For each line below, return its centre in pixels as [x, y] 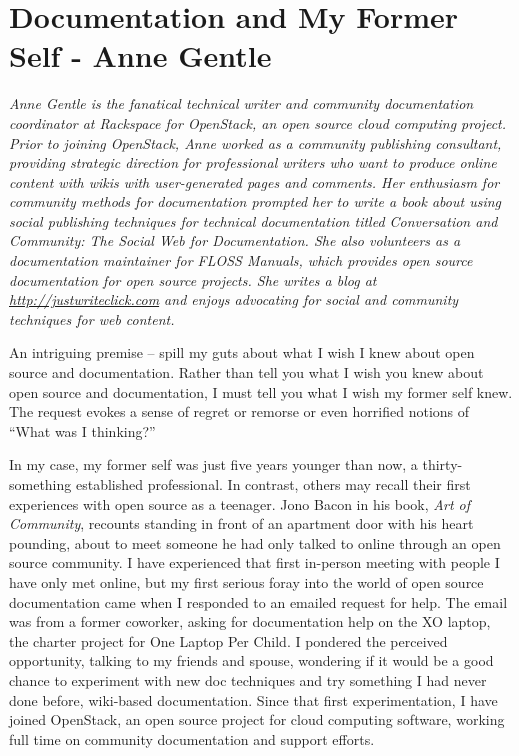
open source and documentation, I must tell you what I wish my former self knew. [261, 391]
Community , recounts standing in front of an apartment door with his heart [241, 523]
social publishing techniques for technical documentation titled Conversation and [253, 220]
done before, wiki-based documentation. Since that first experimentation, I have [253, 699]
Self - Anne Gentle [140, 55]
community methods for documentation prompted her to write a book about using [255, 201]
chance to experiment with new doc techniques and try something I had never [248, 679]
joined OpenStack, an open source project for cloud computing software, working [257, 719]
